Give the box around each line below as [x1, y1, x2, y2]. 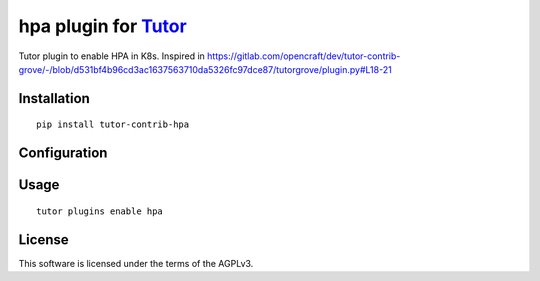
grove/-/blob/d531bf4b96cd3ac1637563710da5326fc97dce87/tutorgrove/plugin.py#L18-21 [18, 63, 392, 75]
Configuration [18, 145, 108, 162]
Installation [18, 90, 90, 107]
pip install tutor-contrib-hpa [36, 119, 190, 130]
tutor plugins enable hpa [36, 205, 164, 217]
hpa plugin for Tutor [18, 15, 187, 37]
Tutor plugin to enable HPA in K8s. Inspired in [18, 50, 205, 62]
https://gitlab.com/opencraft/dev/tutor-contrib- [206, 50, 401, 62]
